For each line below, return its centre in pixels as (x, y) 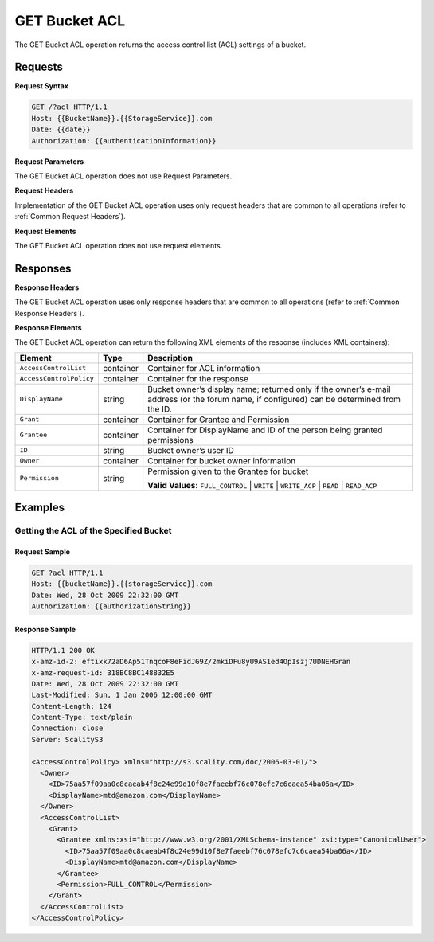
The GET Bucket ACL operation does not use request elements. (119, 245)
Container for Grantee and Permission (219, 420)
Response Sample (45, 629)
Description (170, 358)
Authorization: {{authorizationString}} (111, 606)
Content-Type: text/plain (82, 717)
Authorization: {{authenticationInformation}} (124, 141)
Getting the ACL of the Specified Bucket (93, 531)
